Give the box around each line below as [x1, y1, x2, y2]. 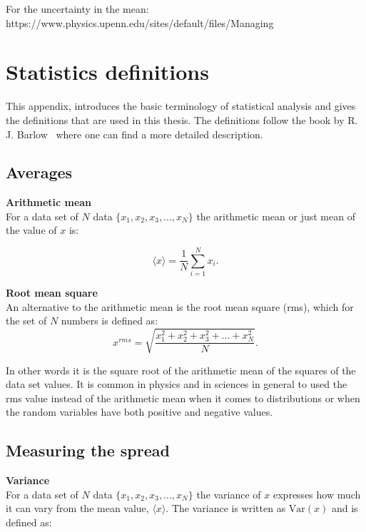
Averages [6, 161, 73, 183]
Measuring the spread [6, 439, 170, 461]
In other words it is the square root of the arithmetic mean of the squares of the [6, 362, 356, 377]
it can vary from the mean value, [6, 501, 149, 516]
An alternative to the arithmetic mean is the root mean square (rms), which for [6, 299, 354, 314]
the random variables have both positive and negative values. [6, 404, 273, 419]
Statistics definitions [6, 57, 209, 86]
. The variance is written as [166, 501, 286, 516]
